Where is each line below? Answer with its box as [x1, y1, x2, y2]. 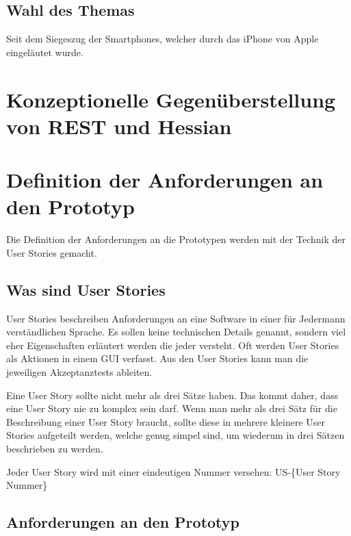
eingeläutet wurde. [6, 44, 83, 59]
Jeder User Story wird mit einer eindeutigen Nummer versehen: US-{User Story [6, 464, 341, 478]
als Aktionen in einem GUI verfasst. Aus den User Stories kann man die [6, 351, 309, 366]
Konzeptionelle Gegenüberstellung [6, 85, 336, 113]
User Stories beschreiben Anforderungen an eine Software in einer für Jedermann [6, 311, 346, 325]
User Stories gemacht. [6, 245, 97, 259]
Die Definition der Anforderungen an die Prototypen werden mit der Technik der [6, 232, 346, 246]
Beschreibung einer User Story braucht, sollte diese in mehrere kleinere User [6, 414, 326, 429]
